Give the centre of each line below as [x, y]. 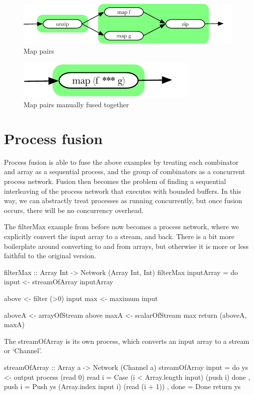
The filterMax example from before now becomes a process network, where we [122, 227]
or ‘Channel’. [23, 350]
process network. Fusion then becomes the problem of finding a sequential [115, 181]
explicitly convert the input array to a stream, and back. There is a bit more [119, 236]
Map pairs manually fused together [76, 105]
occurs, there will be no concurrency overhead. [74, 210]
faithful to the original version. [50, 256]
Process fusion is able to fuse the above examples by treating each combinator [121, 162]
